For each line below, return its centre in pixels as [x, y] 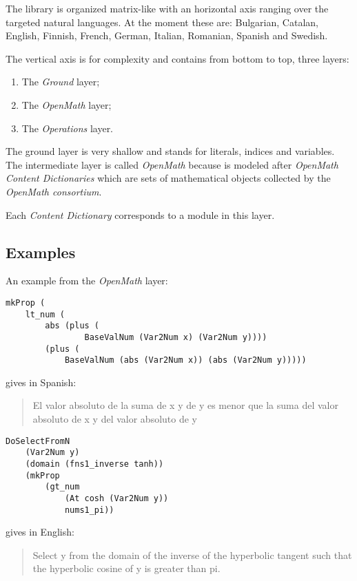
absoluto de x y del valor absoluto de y [115, 419]
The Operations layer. [68, 128]
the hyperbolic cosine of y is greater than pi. [126, 568]
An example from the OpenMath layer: [87, 281]
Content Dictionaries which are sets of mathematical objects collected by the [168, 178]
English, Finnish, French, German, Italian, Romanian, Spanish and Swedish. [167, 35]
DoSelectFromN [38, 441]
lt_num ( [45, 314]
